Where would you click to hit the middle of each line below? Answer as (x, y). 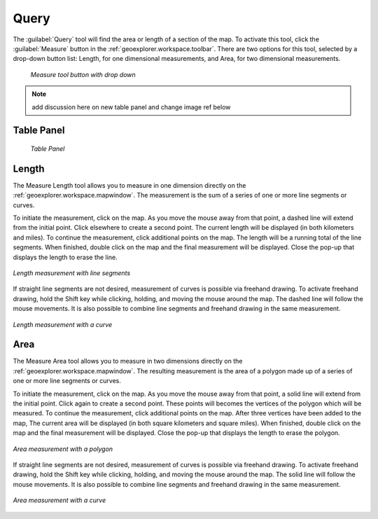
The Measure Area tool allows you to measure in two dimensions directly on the (128, 361)
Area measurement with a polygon (63, 449)
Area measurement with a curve (59, 500)
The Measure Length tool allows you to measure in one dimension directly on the (129, 185)
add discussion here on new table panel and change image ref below (131, 107)
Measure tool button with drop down (83, 74)
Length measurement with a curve (63, 324)
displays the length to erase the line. (65, 257)
